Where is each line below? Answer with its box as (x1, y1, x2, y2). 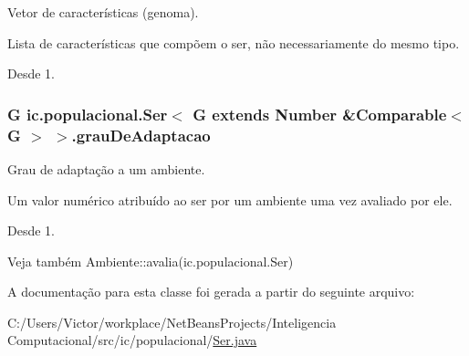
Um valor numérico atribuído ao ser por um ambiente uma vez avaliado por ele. (7, 190, 453, 209)
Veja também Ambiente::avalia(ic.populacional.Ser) (7, 251, 294, 270)
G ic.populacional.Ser (7, 102, 168, 125)
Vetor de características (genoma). (7, 3, 199, 21)
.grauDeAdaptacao (71, 123, 211, 146)
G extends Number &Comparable (193, 102, 447, 125)
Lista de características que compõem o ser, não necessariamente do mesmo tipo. (7, 33, 460, 52)
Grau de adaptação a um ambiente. (7, 159, 205, 178)
